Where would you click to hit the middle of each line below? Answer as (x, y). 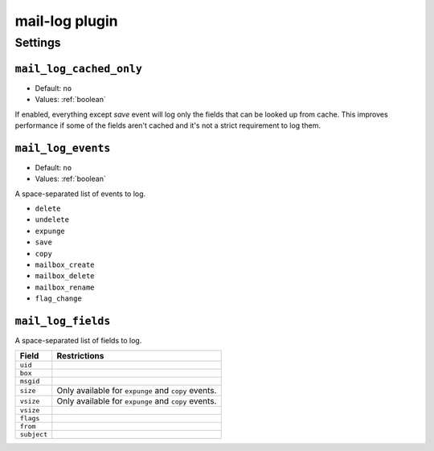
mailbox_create (65, 264)
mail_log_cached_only (78, 69)
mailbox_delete (65, 276)
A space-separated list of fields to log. (78, 340)
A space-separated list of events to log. (80, 194)
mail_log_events (63, 148)
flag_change (58, 299)
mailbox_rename (65, 287)
